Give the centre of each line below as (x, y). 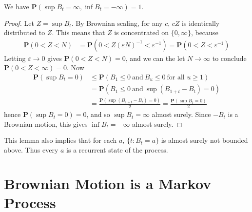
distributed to (25, 32)
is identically (201, 23)
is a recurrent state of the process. (117, 150)
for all (176, 78)
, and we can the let (155, 58)
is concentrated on (142, 32)
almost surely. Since (181, 114)
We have (17, 6)
